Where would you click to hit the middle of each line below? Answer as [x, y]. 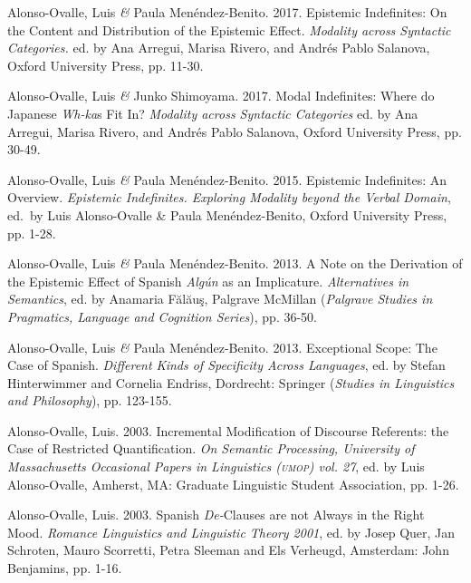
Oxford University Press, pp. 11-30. [106, 65]
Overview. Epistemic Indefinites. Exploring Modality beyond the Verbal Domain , [229, 197]
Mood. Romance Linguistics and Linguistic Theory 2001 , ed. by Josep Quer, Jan [231, 532]
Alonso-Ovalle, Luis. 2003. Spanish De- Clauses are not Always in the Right [216, 515]
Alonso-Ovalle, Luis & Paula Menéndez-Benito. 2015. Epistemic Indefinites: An [227, 179]
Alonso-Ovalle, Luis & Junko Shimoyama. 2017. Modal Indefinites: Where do [221, 96]
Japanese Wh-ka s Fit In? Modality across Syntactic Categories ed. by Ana [213, 113]
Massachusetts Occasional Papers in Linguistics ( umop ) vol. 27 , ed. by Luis [216, 466]
